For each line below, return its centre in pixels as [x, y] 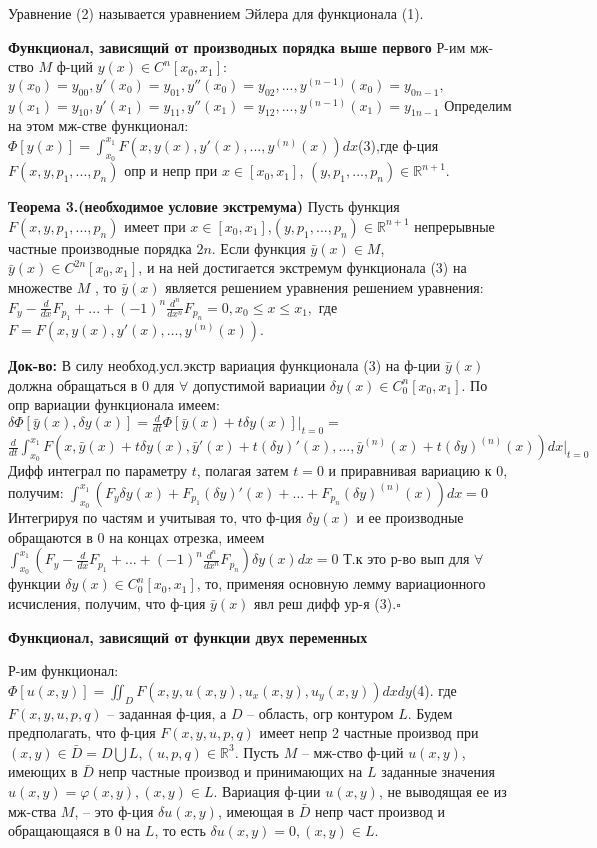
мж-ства [32, 810]
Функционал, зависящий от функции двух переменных [188, 636]
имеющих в [43, 771]
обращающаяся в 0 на [74, 830]
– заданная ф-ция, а [167, 712]
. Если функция [258, 247]
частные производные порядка [100, 247]
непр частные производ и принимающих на [230, 771]
